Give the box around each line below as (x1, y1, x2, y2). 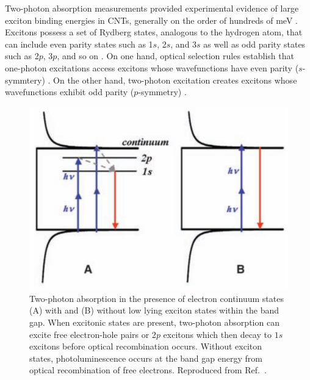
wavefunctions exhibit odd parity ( (5, 85, 134, 98)
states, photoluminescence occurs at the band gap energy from (29, 351, 262, 364)
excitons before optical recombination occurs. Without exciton (29, 340, 262, 353)
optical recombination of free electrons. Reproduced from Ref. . (29, 364, 267, 376)
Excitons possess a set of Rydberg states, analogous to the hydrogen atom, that (5, 26, 303, 38)
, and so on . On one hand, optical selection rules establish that (57, 49, 294, 62)
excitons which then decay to (163, 328, 272, 340)
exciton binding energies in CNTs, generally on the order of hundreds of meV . (5, 13, 298, 26)
